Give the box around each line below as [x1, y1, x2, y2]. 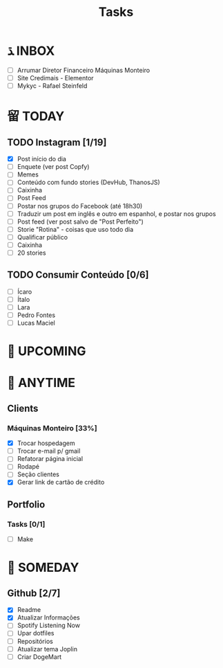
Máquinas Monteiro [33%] [7, 423, 98, 433]
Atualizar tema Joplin [17, 644, 78, 653]
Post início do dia [17, 155, 67, 163]
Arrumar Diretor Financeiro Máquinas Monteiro [17, 66, 151, 74]
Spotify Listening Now [17, 621, 81, 630]
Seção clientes [17, 470, 60, 478]
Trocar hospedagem [17, 439, 75, 447]
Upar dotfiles [17, 629, 55, 638]
